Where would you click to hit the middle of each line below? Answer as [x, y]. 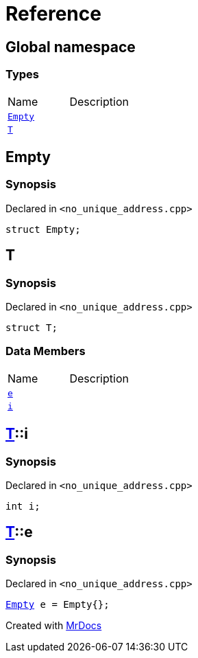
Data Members [46, 351]
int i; [23, 506]
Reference [53, 14]
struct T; [32, 327]
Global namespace [71, 47]
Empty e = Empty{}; [58, 605]
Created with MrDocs [54, 626]
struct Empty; [43, 229]
